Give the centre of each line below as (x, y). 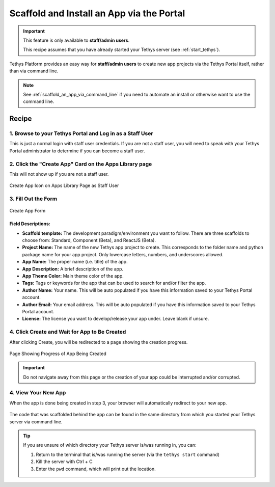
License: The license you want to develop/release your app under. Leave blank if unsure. (116, 319)
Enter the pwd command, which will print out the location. (96, 469)
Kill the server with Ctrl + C (64, 462)
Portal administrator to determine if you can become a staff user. (77, 151)
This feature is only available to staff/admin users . (76, 40)
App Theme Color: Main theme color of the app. (73, 276)
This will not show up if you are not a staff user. (59, 174)
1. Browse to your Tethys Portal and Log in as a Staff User (81, 133)
